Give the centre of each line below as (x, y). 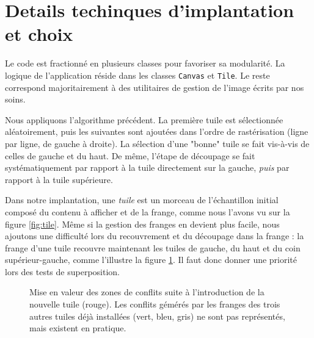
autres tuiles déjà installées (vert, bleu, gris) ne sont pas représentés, (157, 316)
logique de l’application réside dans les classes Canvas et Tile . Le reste (137, 75)
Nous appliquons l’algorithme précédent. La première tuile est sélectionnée (144, 119)
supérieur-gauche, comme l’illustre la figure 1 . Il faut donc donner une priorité (151, 260)
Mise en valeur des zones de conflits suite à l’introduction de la (147, 292)
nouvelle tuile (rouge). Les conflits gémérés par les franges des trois (155, 304)
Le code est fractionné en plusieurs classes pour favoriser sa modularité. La (145, 63)
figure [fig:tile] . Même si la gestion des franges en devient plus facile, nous (142, 224)
